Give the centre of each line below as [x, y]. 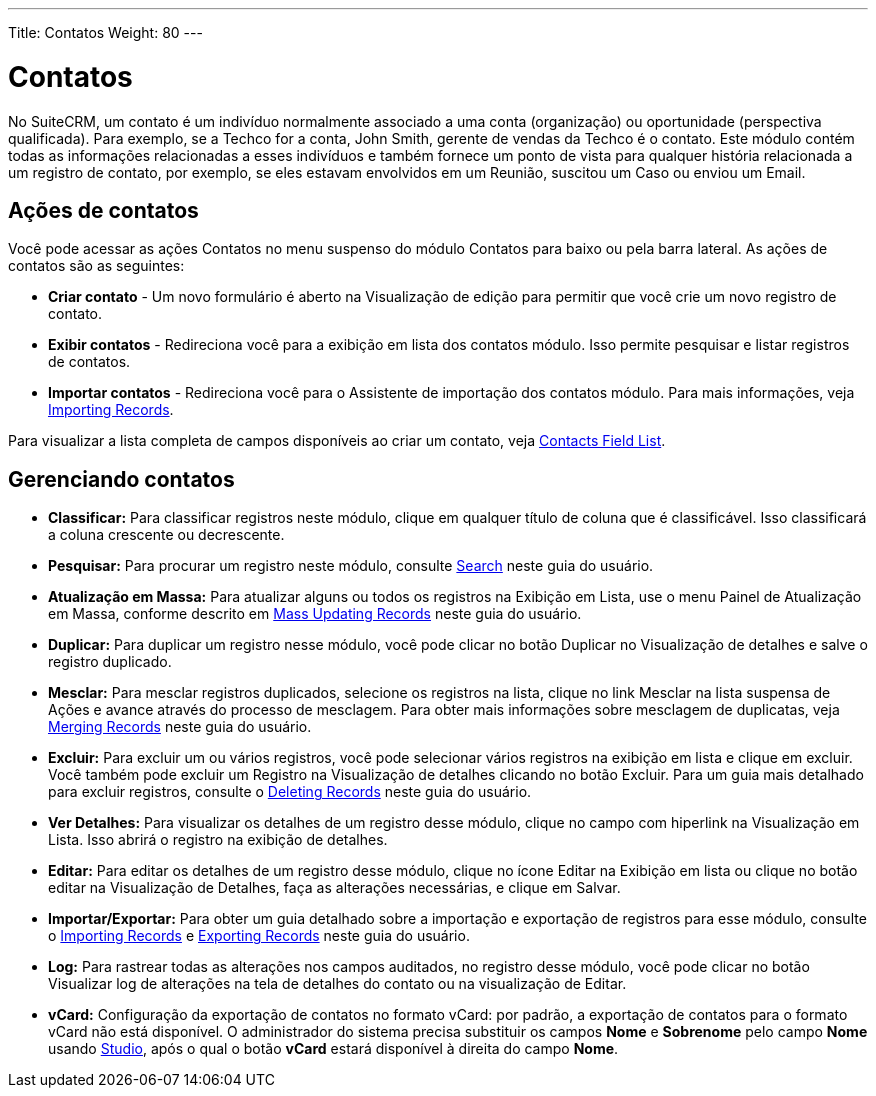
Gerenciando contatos [121, 479]
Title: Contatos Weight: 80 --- [105, 32]
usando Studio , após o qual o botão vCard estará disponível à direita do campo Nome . [333, 1049]
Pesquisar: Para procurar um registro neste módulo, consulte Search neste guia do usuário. [351, 566]
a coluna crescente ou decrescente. [166, 535]
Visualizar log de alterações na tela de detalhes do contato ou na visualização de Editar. [337, 984]
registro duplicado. [110, 662]
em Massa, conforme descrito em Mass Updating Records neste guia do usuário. [315, 614]
